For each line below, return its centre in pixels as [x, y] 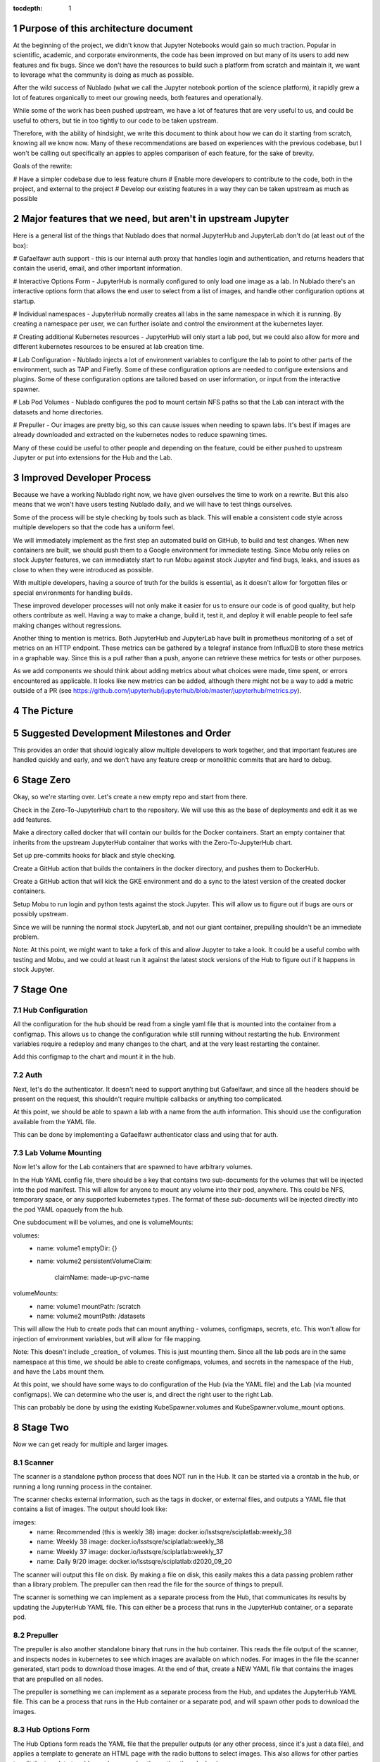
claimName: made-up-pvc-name [102, 1277]
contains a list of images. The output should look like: [90, 1509]
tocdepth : [28, 8]
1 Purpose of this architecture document [103, 28]
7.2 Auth [27, 1075]
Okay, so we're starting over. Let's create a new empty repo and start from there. [130, 797]
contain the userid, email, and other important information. [97, 269]
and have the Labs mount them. [59, 1372]
